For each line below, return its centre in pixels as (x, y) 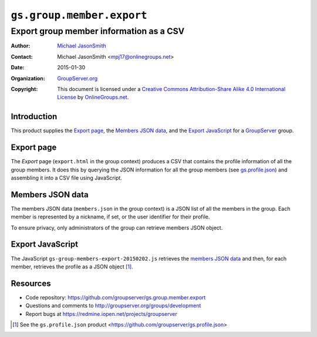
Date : (18, 68)
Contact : (22, 56)
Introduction (34, 117)
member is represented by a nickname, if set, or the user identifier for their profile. (110, 217)
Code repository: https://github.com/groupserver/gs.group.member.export (116, 297)
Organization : (28, 78)
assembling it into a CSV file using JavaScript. (67, 178)
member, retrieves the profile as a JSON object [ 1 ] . (72, 267)
